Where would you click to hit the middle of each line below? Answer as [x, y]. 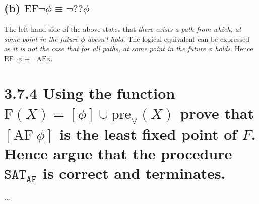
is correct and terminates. [134, 173]
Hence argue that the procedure [118, 153]
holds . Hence [234, 48]
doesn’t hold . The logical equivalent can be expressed [169, 38]
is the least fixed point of [148, 133]
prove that [217, 112]
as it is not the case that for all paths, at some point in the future [105, 48]
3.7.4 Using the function [90, 93]
